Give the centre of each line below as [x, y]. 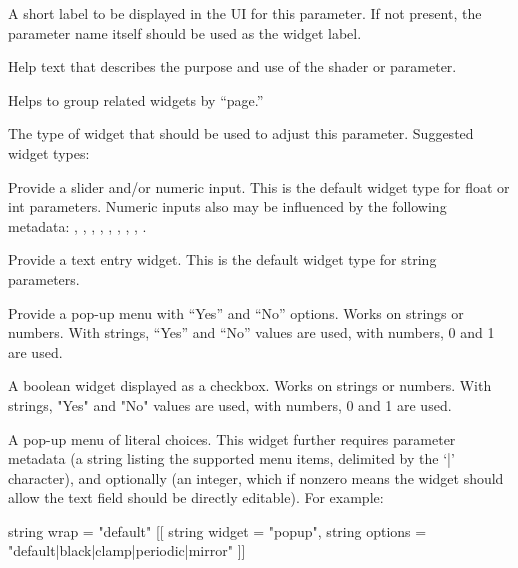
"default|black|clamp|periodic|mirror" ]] [127, 550]
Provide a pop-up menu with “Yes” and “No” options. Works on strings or [236, 312]
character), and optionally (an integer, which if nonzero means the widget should [256, 477]
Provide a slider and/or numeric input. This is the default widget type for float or [259, 186]
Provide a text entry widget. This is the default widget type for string [222, 259]
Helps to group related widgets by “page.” [136, 99]
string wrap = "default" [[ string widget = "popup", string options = [217, 530]
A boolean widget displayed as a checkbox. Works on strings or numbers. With [250, 385]
